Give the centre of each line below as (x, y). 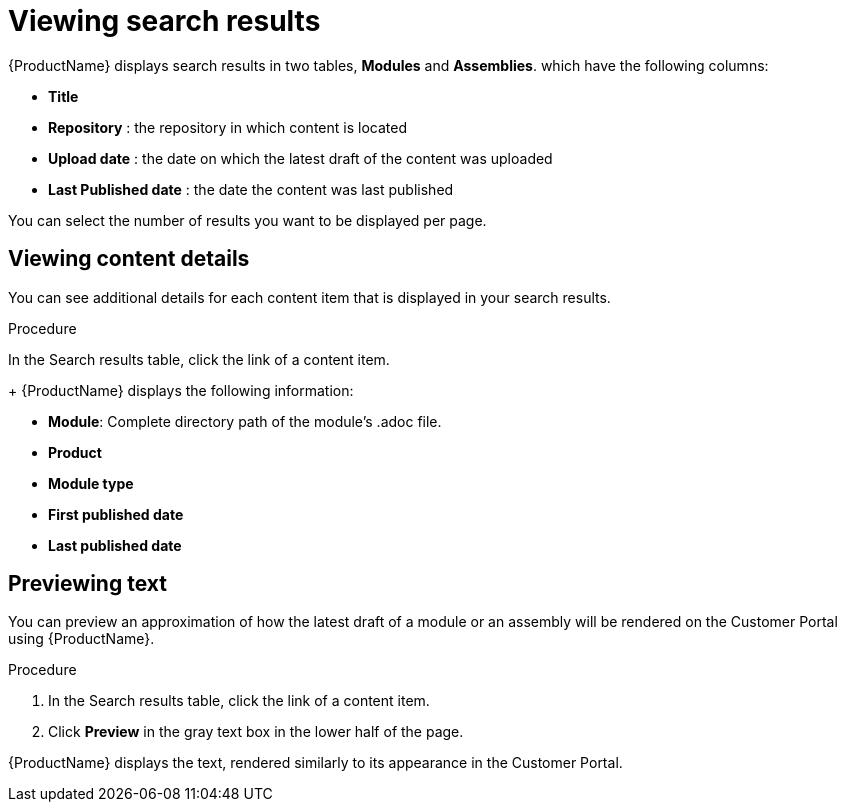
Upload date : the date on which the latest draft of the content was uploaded (300, 158)
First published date (116, 514)
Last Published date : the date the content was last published (251, 189)
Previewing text (87, 584)
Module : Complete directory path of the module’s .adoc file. (245, 421)
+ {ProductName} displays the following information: (181, 390)
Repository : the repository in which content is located (227, 127)
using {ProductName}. (81, 639)
